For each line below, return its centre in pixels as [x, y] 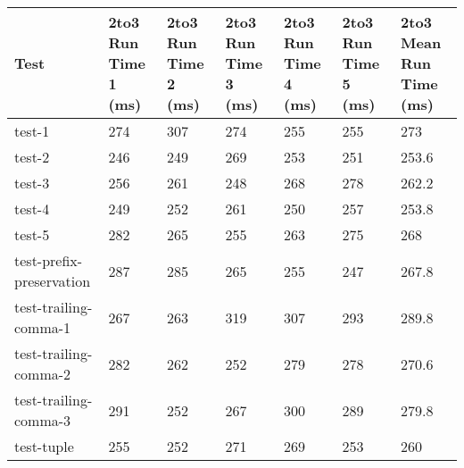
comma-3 [43, 420]
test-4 [32, 209]
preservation [53, 281]
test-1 [32, 131]
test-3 [32, 183]
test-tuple [44, 446]
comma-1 [43, 327]
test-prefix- [49, 260]
